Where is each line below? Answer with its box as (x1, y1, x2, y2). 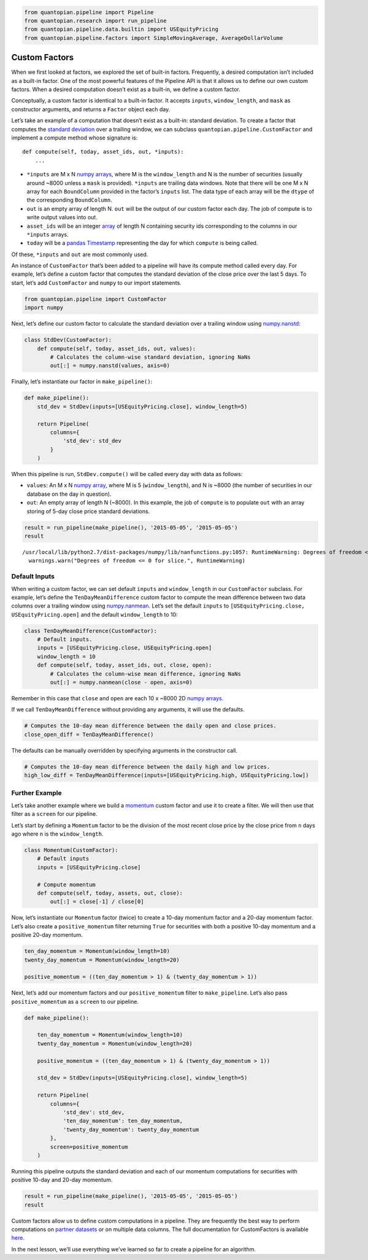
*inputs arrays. (26, 230, 69, 238)
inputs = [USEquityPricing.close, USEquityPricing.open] (37, 644, 212, 651)
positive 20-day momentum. (11, 931, 83, 939)
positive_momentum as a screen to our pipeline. (11, 998, 139, 1005)
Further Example (11, 789, 63, 797)
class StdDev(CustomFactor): (24, 337, 112, 343)
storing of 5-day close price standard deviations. (26, 507, 150, 515)
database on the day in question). (26, 490, 112, 498)
